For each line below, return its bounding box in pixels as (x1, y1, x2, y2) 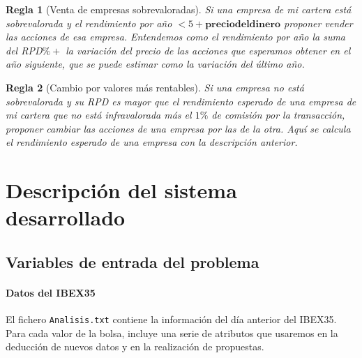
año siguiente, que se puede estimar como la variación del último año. (6, 57, 305, 71)
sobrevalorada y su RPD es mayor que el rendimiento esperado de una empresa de (6, 94, 356, 108)
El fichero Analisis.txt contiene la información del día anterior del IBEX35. (6, 312, 337, 327)
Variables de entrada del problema (6, 251, 259, 272)
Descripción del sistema (6, 176, 237, 204)
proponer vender (284, 15, 353, 30)
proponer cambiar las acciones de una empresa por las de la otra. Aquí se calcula (6, 121, 351, 135)
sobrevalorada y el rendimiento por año (6, 15, 172, 30)
